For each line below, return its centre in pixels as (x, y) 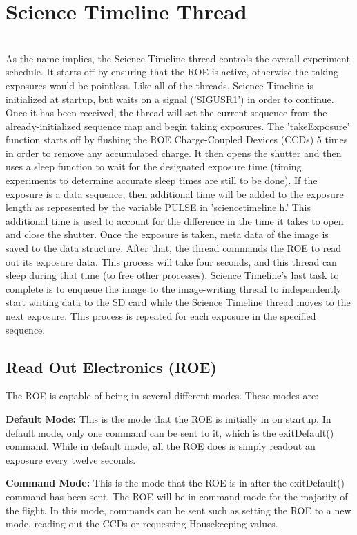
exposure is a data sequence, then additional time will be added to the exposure (175, 193)
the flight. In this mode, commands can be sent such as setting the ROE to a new (178, 510)
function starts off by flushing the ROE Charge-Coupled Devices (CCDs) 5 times (177, 139)
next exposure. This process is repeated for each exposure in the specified (161, 316)
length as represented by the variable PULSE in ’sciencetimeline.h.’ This (158, 207)
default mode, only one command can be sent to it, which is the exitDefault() (170, 432)
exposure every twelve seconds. (71, 459)
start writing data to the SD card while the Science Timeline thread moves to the (178, 302)
